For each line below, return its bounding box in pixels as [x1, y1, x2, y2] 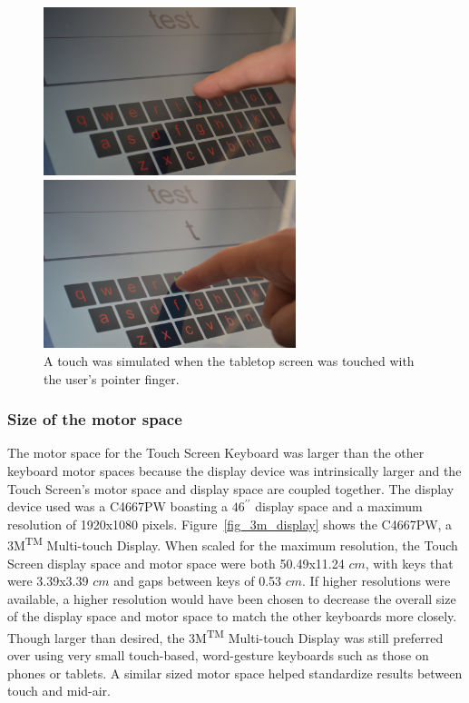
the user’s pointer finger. [44, 369, 180, 388]
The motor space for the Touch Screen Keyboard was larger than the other [7, 443, 425, 462]
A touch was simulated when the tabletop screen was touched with [44, 351, 415, 370]
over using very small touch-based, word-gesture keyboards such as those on [7, 646, 429, 665]
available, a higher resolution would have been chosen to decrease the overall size [7, 589, 456, 608]
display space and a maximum [255, 497, 423, 516]
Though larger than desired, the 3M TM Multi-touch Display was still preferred [7, 625, 444, 647]
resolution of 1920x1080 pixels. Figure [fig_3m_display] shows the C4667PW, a [7, 514, 453, 533]
